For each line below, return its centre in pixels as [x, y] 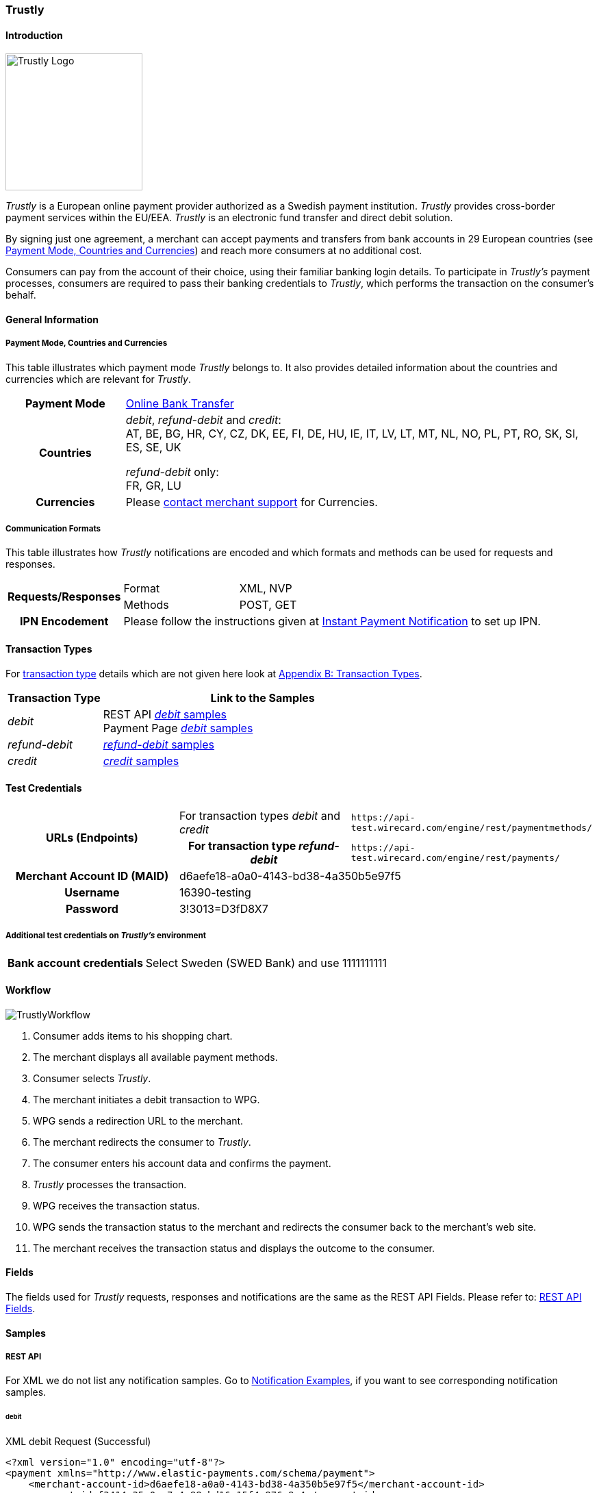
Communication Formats [53, 529]
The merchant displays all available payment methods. [155, 1057]
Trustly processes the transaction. [110, 1184]
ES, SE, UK [153, 447]
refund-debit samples [159, 744]
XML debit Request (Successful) [78, 1442]
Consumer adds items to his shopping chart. [133, 1036]
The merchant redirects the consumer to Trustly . [142, 1142]
